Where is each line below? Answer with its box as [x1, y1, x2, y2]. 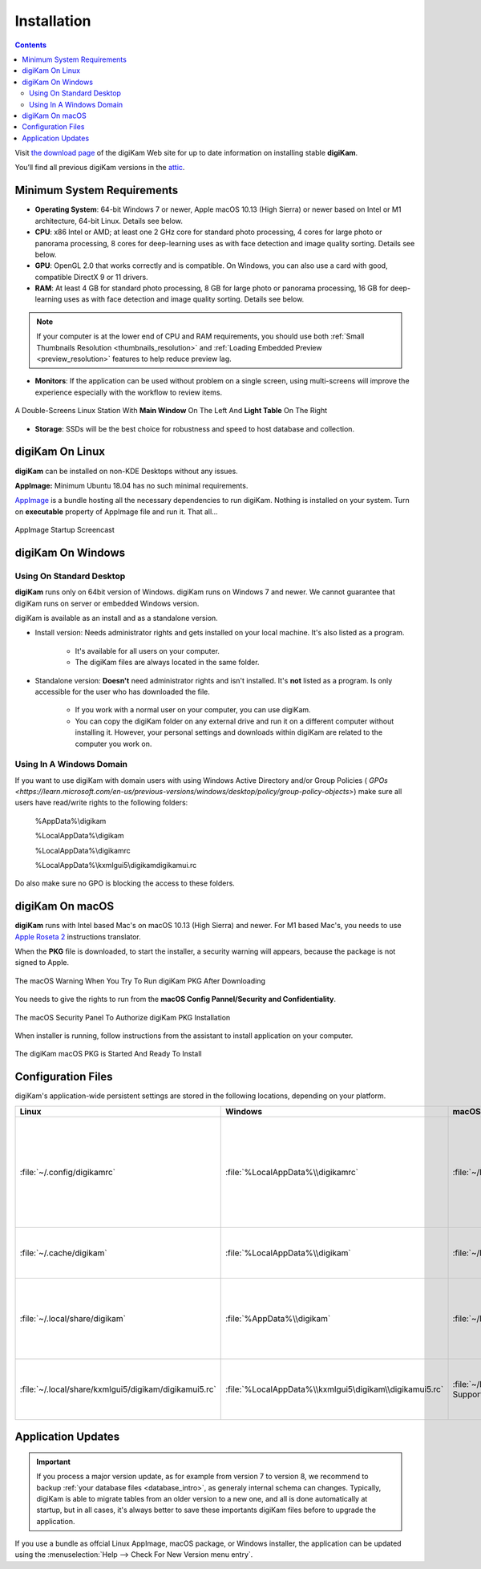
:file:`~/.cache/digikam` [19, 1247, 107, 1259]
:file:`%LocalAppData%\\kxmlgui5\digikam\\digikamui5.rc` [224, 1384, 444, 1395]
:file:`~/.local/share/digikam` [19, 1312, 126, 1324]
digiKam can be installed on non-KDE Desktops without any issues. [14, 466, 238, 476]
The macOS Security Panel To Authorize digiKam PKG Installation [14, 1012, 231, 1022]
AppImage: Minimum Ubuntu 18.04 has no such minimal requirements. [14, 480, 249, 490]
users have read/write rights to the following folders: [14, 798, 188, 808]
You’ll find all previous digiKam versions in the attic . [14, 163, 185, 172]
